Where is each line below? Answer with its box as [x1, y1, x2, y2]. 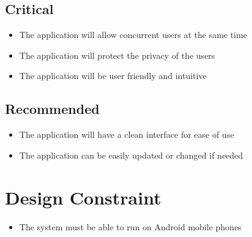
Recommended [5, 99, 100, 118]
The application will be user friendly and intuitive [19, 69, 207, 82]
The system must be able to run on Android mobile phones [19, 220, 242, 233]
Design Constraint [5, 184, 161, 209]
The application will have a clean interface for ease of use [19, 128, 234, 141]
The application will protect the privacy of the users [19, 48, 215, 61]
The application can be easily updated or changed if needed [19, 148, 243, 161]
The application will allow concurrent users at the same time [19, 28, 247, 41]
